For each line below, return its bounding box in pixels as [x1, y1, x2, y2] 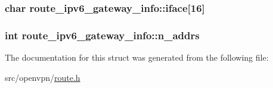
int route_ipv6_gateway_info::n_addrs [5, 27, 200, 42]
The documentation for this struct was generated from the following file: [5, 51, 269, 64]
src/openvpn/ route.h [5, 71, 80, 83]
